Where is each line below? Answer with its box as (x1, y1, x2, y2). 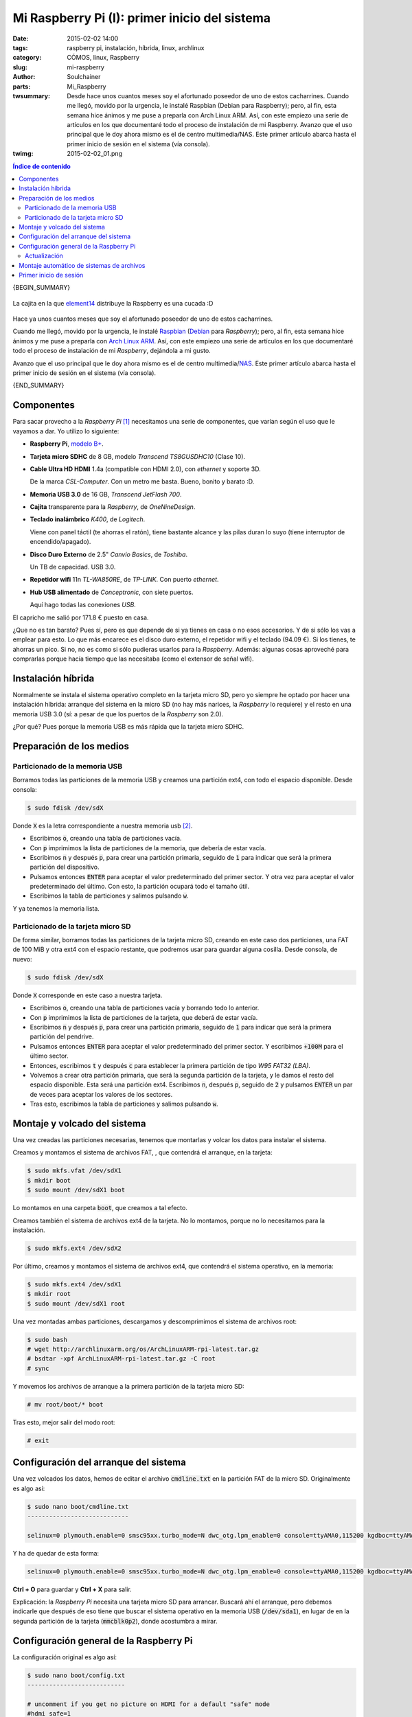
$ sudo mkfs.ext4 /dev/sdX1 (27, 1280, 122, 1288)
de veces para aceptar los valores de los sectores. (30, 1090, 173, 1098)
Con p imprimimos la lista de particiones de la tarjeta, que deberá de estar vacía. (30, 1013, 258, 1021)
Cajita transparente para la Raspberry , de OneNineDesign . (30, 503, 196, 511)
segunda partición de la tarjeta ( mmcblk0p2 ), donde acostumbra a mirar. (12, 1617, 218, 1625)
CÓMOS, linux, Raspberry (67, 54, 140, 62)
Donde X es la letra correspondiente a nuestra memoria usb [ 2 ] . (12, 821, 193, 830)
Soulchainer (67, 73, 101, 81)
